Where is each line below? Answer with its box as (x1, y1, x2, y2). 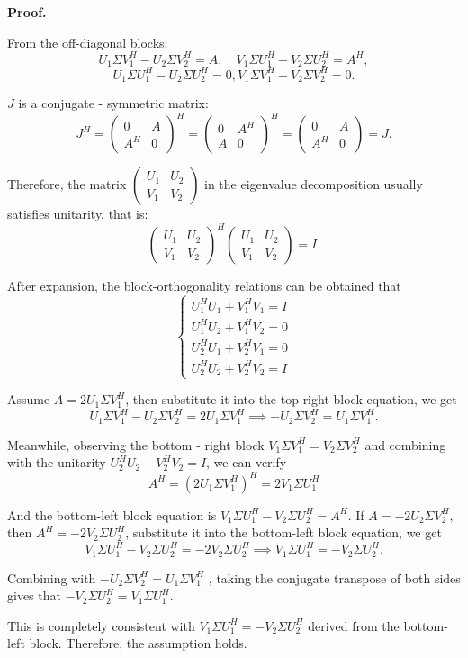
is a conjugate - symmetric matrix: (18, 94, 209, 113)
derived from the (308, 616, 400, 635)
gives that (7, 586, 61, 605)
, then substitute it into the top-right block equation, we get (125, 390, 457, 409)
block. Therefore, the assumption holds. (29, 634, 247, 653)
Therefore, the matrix (7, 175, 127, 194)
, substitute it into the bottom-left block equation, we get (125, 523, 442, 542)
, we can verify (206, 453, 287, 472)
